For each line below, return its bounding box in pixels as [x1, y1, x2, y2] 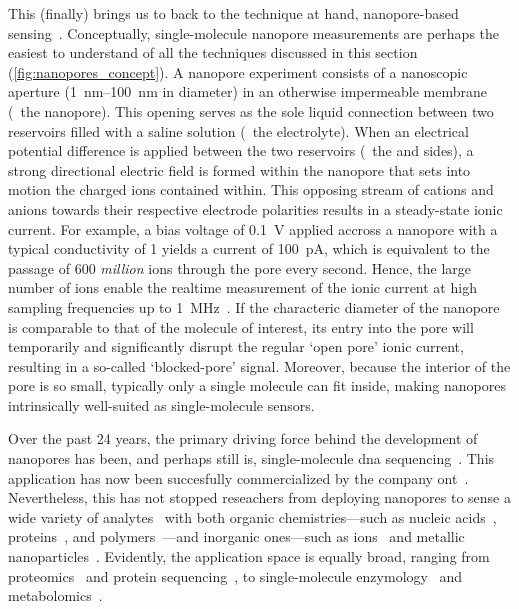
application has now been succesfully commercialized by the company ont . [8, 467, 469, 488]
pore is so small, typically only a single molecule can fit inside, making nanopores [8, 375, 506, 396]
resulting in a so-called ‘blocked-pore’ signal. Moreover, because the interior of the [8, 355, 511, 376]
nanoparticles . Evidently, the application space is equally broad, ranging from [8, 546, 490, 567]
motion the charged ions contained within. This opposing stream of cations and [8, 179, 494, 200]
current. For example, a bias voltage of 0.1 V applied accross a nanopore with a [8, 218, 498, 239]
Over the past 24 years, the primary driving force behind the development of [8, 428, 478, 449]
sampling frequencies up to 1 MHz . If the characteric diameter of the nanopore [8, 296, 500, 317]
